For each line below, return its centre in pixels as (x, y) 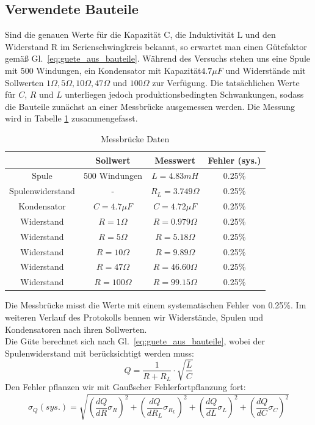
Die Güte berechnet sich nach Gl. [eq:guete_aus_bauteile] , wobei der (135, 341)
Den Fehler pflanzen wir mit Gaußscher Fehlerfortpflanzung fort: (125, 387)
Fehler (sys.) (234, 160)
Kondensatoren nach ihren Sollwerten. (76, 329)
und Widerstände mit (266, 70)
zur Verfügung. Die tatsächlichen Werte (226, 82)
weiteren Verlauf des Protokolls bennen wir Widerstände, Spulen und (134, 317)
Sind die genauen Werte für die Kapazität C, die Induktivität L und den (140, 35)
